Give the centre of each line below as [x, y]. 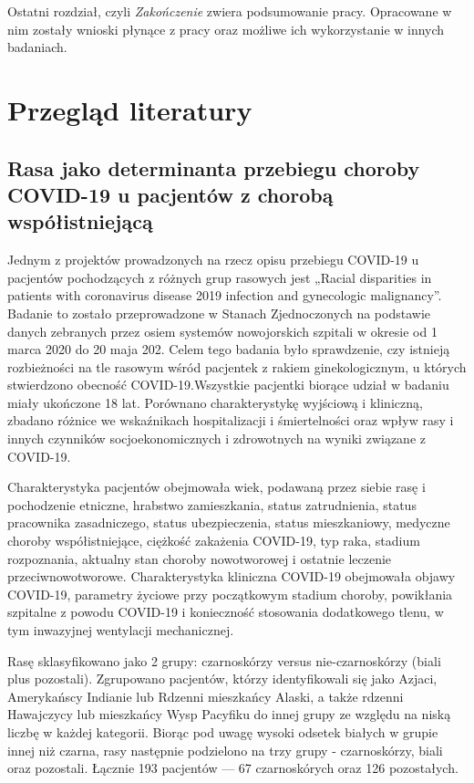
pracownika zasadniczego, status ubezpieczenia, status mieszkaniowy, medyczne [229, 522]
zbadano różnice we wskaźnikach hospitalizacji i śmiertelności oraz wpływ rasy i [231, 420]
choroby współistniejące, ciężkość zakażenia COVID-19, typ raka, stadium [214, 541]
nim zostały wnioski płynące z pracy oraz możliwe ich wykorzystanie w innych [226, 29]
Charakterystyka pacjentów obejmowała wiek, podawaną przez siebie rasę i [216, 487]
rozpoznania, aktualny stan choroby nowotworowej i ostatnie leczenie [200, 558]
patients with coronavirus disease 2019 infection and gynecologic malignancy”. [225, 295]
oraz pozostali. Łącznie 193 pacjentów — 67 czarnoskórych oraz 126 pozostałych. [233, 768]
